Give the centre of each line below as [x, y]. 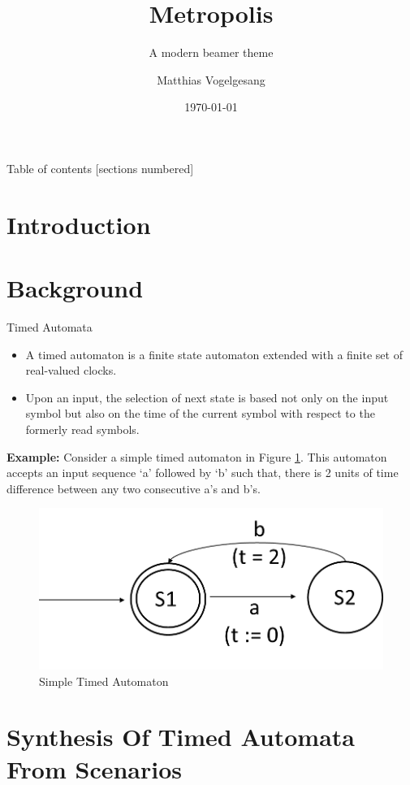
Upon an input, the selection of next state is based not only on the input [207, 397]
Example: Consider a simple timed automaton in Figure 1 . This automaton [197, 456]
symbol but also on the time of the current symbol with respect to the [200, 413]
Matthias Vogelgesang [211, 79]
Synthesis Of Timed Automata [181, 737]
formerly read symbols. [82, 429]
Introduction [79, 224]
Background [75, 288]
